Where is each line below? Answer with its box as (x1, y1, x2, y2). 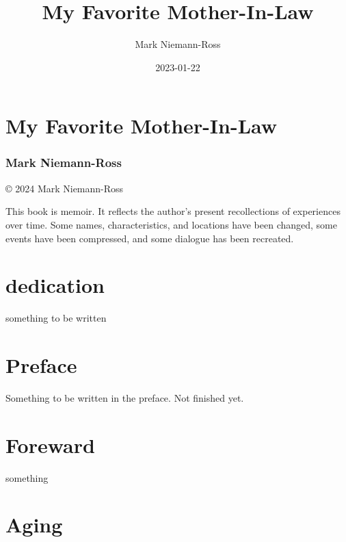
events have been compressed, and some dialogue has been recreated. (5, 231, 294, 245)
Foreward (5, 430, 95, 459)
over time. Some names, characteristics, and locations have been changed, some (5, 217, 337, 231)
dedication (5, 271, 105, 299)
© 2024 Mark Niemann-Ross (5, 181, 124, 195)
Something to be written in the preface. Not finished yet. (5, 390, 244, 404)
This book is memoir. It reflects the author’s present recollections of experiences (5, 204, 341, 218)
